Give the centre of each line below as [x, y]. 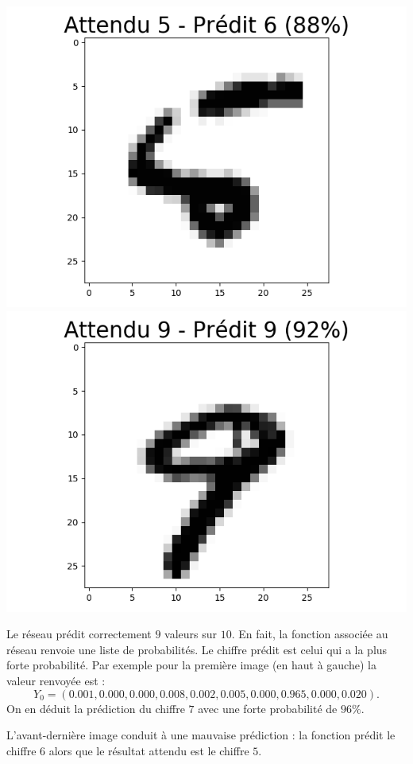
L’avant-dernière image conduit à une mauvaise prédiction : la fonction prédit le [201, 735]
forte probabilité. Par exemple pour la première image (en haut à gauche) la [191, 665]
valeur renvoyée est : [56, 680]
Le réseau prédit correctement [79, 634]
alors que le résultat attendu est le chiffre [149, 750]
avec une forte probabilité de [268, 708]
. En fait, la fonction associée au [310, 634]
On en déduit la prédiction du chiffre [96, 708]
